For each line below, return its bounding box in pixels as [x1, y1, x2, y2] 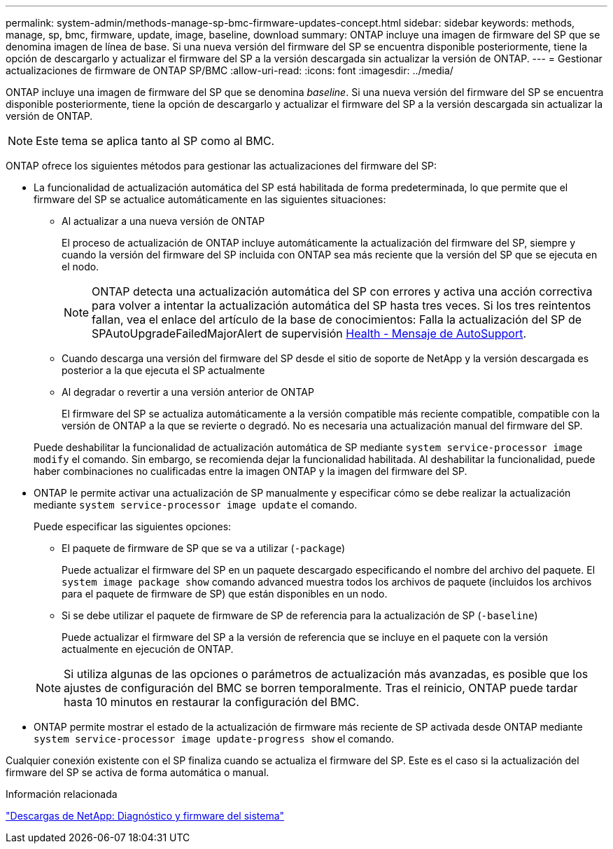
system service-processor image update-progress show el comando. [34, 733, 395, 745]
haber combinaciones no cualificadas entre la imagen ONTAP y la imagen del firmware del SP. [34, 465, 467, 477]
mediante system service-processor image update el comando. [34, 499, 358, 511]
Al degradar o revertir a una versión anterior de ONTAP [62, 386, 314, 398]
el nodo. [62, 261, 99, 272]
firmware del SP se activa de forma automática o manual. [6, 766, 269, 778]
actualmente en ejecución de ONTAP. [62, 643, 234, 655]
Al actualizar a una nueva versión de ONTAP [62, 215, 265, 227]
